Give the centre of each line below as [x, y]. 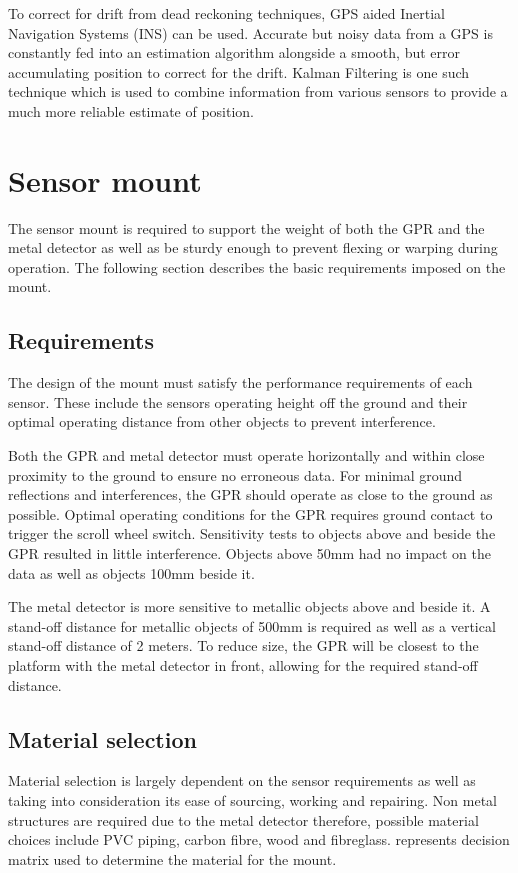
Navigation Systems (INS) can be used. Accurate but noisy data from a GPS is [250, 32]
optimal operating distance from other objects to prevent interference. [222, 421]
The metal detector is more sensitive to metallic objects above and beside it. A [249, 606]
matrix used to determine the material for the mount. [172, 858]
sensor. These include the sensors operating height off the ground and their [238, 401]
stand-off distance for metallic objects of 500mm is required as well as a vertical [252, 625]
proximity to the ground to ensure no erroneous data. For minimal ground [235, 474]
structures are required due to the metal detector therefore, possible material [243, 819]
